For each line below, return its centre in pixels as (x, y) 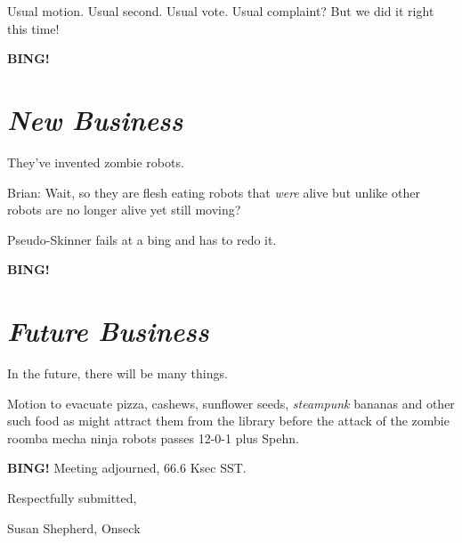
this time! (33, 28)
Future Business (108, 331)
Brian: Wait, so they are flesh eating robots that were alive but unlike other (214, 192)
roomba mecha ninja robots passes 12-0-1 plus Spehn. (153, 438)
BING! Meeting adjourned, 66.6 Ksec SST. (127, 468)
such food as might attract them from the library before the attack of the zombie (228, 421)
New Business (95, 119)
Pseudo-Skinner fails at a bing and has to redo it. (142, 239)
